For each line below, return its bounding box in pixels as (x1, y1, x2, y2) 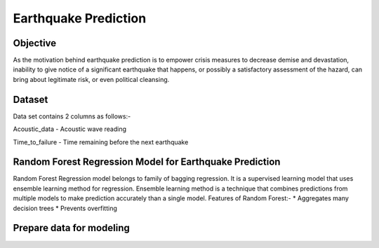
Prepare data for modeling (13, 222, 130, 234)
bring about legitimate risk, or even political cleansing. (13, 75, 170, 83)
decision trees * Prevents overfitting (13, 204, 117, 212)
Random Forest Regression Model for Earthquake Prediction (13, 156, 281, 168)
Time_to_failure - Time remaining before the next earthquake (13, 137, 189, 146)
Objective (13, 37, 57, 49)
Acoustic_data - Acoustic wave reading (13, 125, 126, 133)
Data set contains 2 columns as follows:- (13, 112, 131, 120)
